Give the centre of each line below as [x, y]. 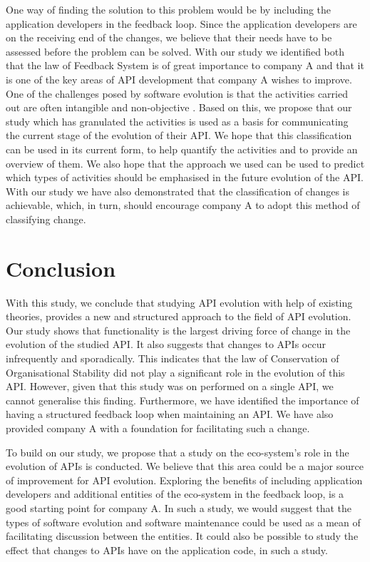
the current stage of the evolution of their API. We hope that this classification [179, 135]
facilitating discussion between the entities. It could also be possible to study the [182, 536]
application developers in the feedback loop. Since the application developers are [181, 23]
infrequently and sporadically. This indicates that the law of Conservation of [173, 358]
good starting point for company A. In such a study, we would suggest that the [179, 507]
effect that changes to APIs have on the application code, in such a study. [167, 550]
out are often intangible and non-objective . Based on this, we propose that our [179, 107]
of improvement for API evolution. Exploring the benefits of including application [184, 480]
